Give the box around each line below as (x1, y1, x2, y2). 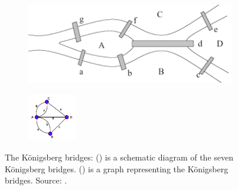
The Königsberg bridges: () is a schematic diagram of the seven (5, 151, 234, 163)
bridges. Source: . (5, 174, 67, 186)
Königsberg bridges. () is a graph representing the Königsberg (5, 162, 229, 175)
